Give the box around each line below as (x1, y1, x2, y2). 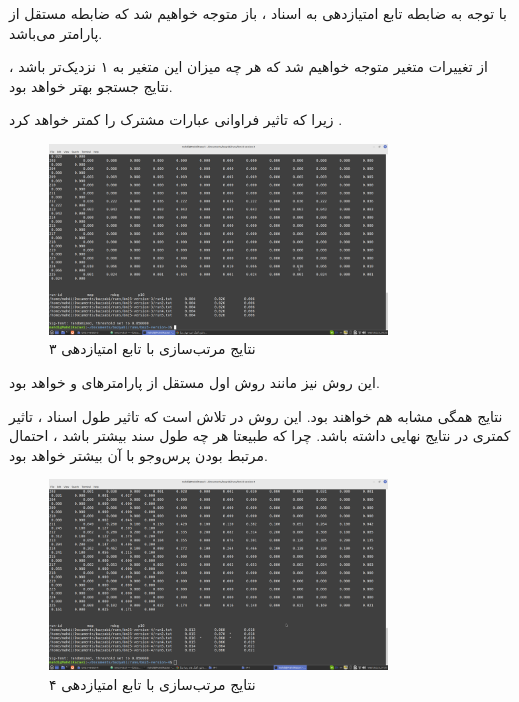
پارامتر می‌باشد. (9, 22, 103, 43)
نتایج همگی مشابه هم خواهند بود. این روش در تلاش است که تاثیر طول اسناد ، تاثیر (9, 405, 503, 426)
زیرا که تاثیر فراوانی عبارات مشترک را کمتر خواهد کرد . (9, 109, 343, 130)
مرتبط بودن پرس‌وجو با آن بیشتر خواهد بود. (9, 444, 268, 465)
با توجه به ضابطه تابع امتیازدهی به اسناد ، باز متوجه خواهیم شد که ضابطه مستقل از (9, 3, 507, 23)
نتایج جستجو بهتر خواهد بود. (9, 75, 173, 96)
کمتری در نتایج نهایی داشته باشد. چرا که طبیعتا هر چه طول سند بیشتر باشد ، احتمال (9, 425, 511, 446)
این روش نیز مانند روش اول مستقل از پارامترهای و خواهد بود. (9, 371, 380, 392)
